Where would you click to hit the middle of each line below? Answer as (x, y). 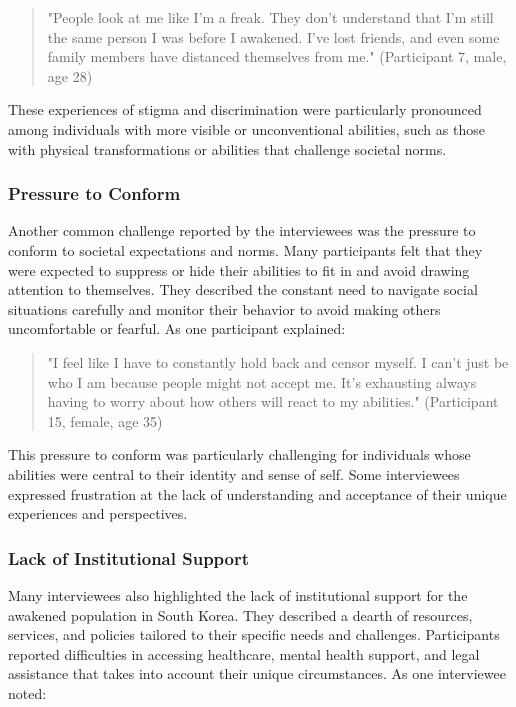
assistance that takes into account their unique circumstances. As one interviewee (257, 673)
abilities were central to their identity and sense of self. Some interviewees (234, 473)
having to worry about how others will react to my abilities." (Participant (273, 401)
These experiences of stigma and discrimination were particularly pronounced (245, 109)
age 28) (70, 75)
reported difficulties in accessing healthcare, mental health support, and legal (244, 653)
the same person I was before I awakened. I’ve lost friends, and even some (273, 36)
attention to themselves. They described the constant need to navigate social (243, 289)
